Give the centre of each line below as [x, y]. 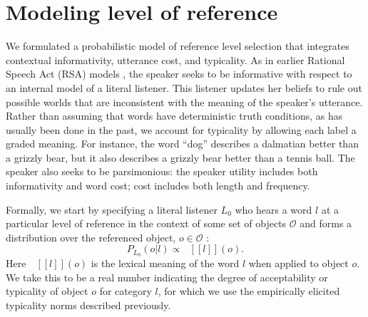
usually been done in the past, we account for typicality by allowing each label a [181, 129]
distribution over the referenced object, [91, 237]
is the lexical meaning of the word [165, 263]
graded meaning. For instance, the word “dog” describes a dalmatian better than [182, 144]
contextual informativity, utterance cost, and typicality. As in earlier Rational [175, 59]
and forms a [326, 223]
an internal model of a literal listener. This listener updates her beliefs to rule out [184, 87]
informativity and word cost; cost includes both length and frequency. [158, 186]
